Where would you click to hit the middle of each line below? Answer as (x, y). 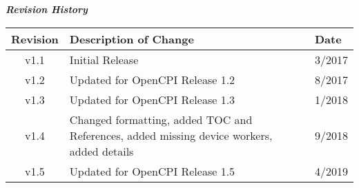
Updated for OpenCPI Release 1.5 (152, 171)
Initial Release (104, 59)
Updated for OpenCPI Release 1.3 (152, 99)
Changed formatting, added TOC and (161, 119)
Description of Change (132, 39)
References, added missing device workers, (171, 135)
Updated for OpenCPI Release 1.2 (152, 79)
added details (101, 151)
